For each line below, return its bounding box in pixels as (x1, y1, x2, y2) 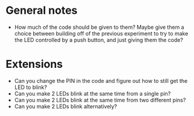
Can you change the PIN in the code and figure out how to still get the (14, 77, 188, 84)
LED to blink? (14, 84, 48, 91)
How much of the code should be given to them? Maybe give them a (14, 23, 184, 31)
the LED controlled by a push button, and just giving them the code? (14, 36, 183, 43)
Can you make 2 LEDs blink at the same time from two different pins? (14, 96, 186, 103)
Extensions (5, 58, 63, 71)
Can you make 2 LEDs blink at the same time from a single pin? (14, 90, 171, 97)
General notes (5, 4, 78, 17)
